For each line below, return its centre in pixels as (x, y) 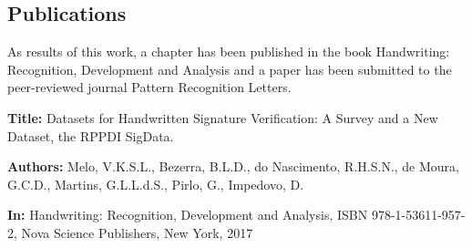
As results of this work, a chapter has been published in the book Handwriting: (229, 52)
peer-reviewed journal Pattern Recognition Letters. (149, 87)
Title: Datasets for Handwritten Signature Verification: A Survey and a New (223, 117)
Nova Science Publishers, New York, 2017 (137, 232)
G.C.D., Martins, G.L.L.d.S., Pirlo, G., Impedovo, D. (156, 184)
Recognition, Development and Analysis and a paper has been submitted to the (230, 69)
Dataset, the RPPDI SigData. (91, 135)
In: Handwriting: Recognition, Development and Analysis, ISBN (188, 215)
